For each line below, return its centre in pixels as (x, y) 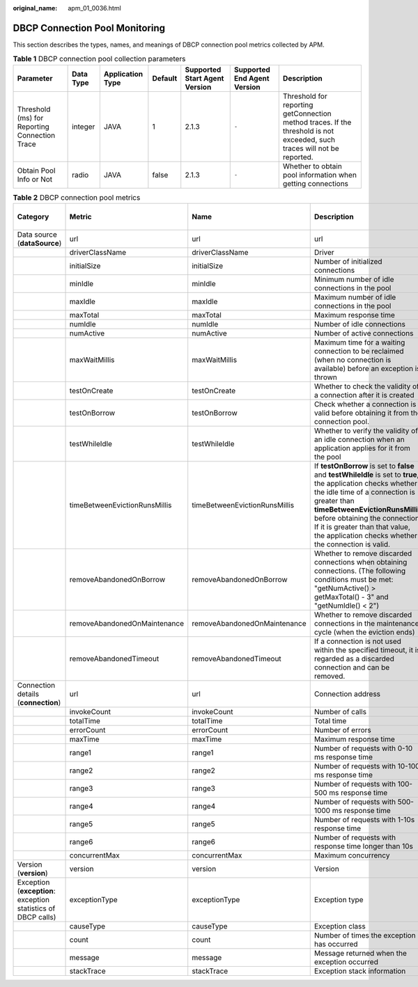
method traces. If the (317, 122)
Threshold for (305, 96)
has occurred (336, 945)
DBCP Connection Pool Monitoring (89, 28)
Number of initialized (348, 262)
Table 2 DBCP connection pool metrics (77, 197)
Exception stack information (360, 971)
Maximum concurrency (352, 855)
